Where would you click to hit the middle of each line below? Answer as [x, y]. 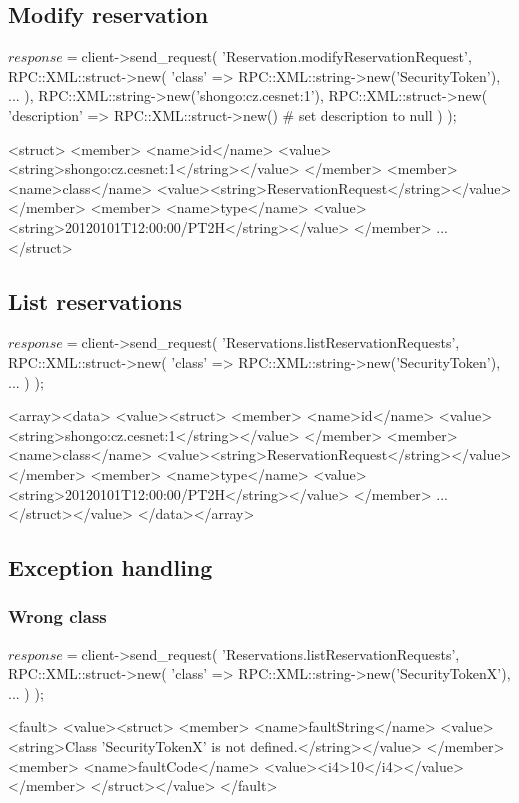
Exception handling [110, 567]
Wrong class [57, 616]
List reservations [95, 300]
